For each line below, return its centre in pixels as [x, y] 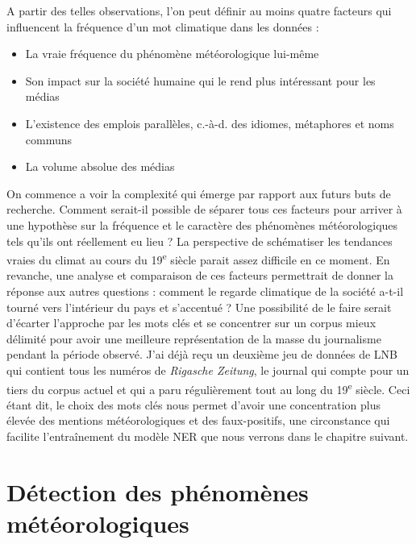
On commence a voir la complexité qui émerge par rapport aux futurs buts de [199, 193]
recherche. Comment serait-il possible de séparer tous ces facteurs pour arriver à [204, 209]
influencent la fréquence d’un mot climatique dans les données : [163, 26]
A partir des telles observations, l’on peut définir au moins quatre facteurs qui [199, 10]
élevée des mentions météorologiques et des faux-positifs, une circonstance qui [198, 420]
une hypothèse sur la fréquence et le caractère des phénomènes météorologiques [202, 224]
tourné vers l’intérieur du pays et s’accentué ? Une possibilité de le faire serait [199, 307]
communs [49, 139]
